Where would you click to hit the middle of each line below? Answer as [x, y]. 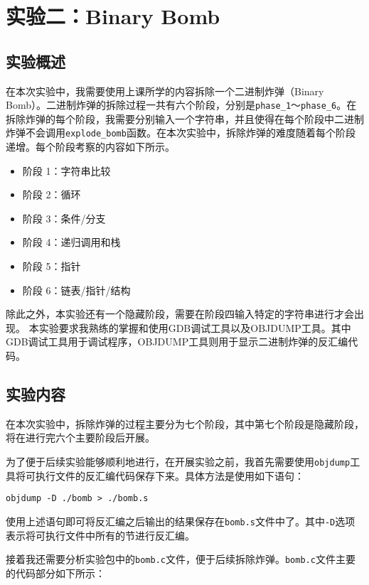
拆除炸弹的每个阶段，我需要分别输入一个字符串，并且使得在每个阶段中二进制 [185, 118]
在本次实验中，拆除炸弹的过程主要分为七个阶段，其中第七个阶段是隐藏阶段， [185, 423]
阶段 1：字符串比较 [66, 170]
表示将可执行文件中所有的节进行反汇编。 [100, 535]
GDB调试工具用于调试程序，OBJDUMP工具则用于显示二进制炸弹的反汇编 [177, 342]
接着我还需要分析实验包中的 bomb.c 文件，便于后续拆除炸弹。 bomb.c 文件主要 [181, 559]
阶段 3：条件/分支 [64, 218]
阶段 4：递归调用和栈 [71, 242]
